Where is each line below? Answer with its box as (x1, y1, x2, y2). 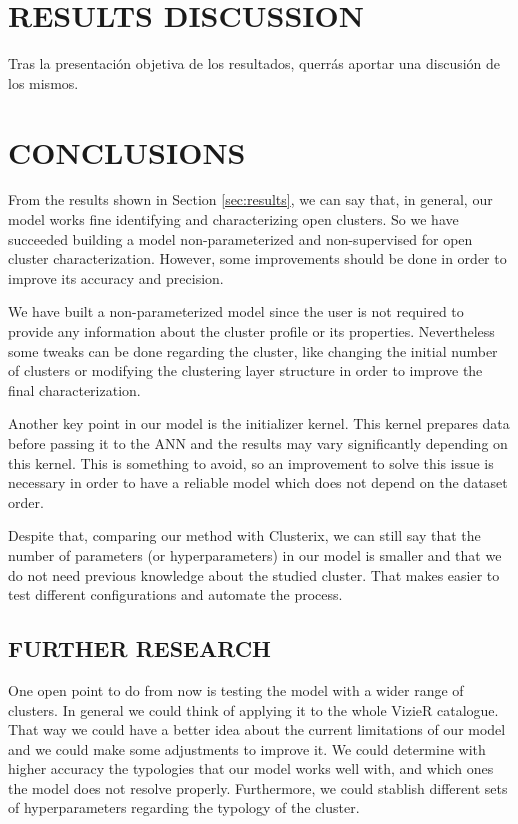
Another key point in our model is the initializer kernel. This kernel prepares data (8, 413, 510, 434)
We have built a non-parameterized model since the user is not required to (8, 301, 464, 322)
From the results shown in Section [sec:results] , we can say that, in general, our (8, 189, 493, 210)
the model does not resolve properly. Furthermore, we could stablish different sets (8, 777, 508, 798)
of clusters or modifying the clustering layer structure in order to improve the (8, 360, 483, 381)
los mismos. (8, 72, 79, 93)
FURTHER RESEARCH (8, 633, 271, 664)
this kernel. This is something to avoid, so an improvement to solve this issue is (8, 452, 494, 473)
